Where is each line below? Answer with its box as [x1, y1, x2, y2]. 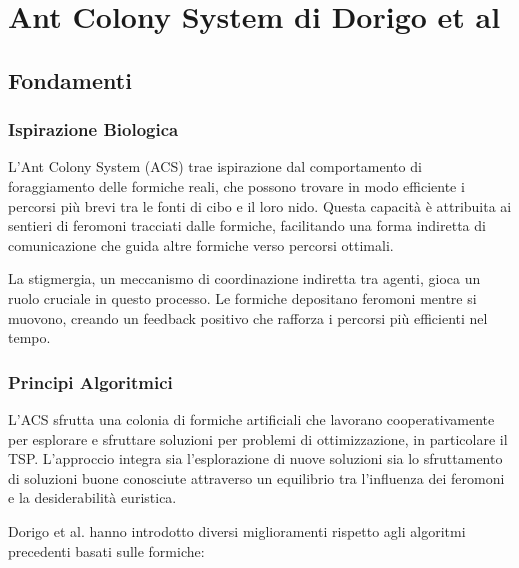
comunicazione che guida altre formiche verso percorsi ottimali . [8, 234, 394, 255]
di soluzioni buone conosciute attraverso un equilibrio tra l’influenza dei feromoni [8, 467, 505, 488]
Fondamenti [8, 64, 132, 95]
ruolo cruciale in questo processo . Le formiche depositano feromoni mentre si [8, 287, 477, 308]
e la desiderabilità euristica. [8, 487, 177, 508]
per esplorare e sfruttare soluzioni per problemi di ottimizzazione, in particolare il [8, 428, 508, 449]
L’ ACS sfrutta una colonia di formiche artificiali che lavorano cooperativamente [8, 408, 495, 429]
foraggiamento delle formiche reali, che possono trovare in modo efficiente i [8, 175, 465, 196]
